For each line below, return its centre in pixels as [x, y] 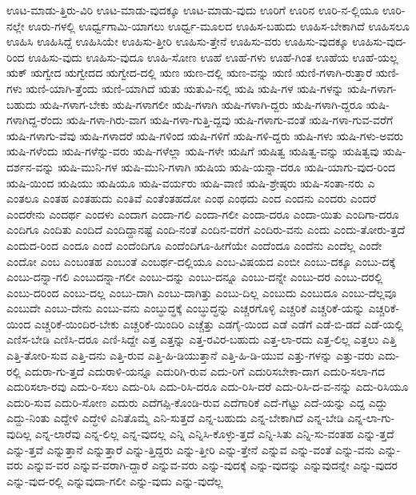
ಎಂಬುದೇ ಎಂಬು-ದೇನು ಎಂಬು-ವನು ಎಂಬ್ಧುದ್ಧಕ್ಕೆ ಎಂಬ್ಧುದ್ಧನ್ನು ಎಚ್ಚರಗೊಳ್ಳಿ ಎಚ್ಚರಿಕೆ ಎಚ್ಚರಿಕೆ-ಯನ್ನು [186, 308]
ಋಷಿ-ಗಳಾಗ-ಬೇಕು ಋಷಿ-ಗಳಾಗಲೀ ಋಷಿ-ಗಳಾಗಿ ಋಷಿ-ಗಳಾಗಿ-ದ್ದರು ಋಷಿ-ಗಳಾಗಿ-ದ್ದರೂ [201, 104]
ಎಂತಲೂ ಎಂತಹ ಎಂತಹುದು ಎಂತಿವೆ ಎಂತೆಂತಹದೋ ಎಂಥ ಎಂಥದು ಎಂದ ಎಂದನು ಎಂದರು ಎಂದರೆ [191, 198]
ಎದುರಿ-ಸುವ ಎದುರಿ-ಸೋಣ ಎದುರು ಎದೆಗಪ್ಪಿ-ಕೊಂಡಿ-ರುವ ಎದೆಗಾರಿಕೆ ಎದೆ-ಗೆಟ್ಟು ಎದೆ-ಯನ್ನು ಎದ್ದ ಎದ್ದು [197, 402]
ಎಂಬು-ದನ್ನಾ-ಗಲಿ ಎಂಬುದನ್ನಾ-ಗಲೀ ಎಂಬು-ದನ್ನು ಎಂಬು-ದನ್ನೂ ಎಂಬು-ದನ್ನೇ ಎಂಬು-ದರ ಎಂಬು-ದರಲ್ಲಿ [195, 277]
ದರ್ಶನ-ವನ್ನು [30, 166]
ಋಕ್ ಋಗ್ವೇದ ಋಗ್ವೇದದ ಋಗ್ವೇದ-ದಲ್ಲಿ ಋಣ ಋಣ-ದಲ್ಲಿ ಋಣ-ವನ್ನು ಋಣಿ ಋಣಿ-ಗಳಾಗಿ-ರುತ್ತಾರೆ [190, 72]
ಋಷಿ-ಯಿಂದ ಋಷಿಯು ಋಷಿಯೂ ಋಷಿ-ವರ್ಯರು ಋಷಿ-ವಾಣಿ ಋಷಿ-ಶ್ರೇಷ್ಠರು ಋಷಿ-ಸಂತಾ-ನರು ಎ [191, 182]
